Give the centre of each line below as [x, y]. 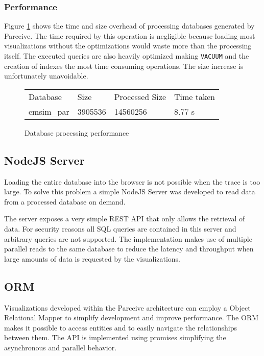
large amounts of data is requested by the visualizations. [92, 258]
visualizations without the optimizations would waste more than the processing [128, 46]
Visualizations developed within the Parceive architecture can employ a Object [127, 307]
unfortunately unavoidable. [46, 76]
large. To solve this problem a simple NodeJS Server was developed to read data [130, 192]
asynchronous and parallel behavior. [61, 347]
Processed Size [140, 96]
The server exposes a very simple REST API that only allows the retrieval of [125, 219]
